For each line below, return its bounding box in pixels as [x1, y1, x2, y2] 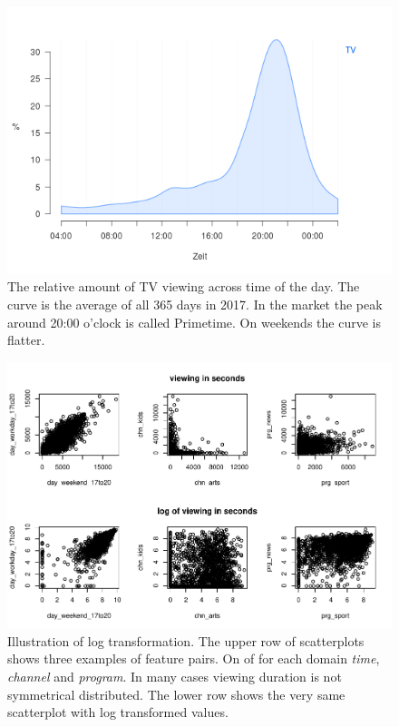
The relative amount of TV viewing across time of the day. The [7, 277, 360, 296]
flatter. [7, 330, 45, 349]
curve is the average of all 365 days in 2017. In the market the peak [7, 294, 383, 313]
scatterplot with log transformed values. [7, 702, 229, 722]
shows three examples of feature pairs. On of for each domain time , [7, 649, 380, 668]
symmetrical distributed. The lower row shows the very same [7, 684, 345, 703]
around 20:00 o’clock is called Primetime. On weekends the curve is [7, 312, 381, 331]
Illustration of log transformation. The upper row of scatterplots [7, 631, 365, 650]
